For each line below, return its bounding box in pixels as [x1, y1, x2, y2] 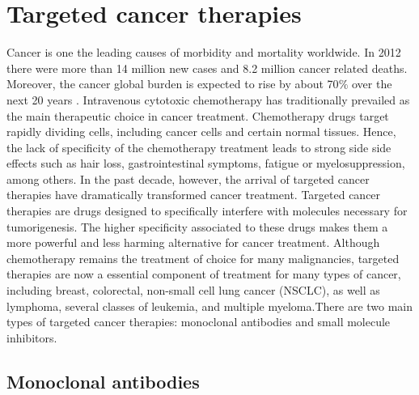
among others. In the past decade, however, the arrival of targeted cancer [6, 170, 370, 187]
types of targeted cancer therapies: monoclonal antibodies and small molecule [6, 313, 391, 330]
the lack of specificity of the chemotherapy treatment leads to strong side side [6, 138, 391, 155]
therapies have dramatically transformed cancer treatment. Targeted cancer [6, 186, 381, 203]
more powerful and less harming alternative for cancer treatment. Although [6, 234, 380, 251]
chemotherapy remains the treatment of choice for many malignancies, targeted [6, 249, 400, 266]
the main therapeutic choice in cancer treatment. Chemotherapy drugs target [6, 107, 389, 124]
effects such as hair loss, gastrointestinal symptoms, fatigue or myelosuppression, [6, 155, 405, 172]
